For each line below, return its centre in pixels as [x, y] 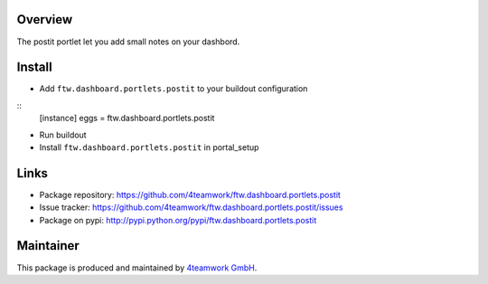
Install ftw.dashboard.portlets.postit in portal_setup [149, 147]
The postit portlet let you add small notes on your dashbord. [128, 42]
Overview [45, 19]
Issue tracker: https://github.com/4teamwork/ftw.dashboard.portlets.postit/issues [191, 207]
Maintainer [48, 246]
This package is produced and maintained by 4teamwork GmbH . [137, 268]
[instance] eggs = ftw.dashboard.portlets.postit [127, 118]
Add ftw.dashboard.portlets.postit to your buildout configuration [174, 89]
